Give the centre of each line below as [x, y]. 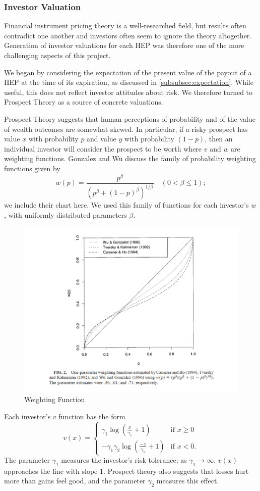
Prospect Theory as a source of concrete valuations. [84, 102]
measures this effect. [188, 481]
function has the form [92, 416]
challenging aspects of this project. [57, 55]
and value [102, 139]
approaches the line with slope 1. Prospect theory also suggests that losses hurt [126, 471]
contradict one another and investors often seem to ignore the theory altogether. [128, 35]
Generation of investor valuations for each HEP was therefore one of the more [124, 45]
